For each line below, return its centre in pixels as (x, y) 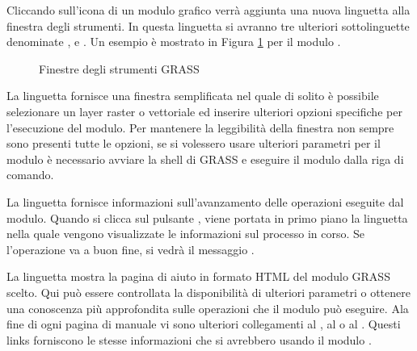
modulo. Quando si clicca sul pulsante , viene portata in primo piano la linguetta (207, 217)
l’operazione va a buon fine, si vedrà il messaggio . (131, 249)
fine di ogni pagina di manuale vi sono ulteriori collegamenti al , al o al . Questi (204, 324)
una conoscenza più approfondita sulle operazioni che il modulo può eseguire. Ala (208, 308)
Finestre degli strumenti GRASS (119, 68)
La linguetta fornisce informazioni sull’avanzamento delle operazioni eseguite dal (205, 201)
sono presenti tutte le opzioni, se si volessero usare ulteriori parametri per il (194, 143)
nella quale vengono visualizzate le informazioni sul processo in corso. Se (186, 234)
